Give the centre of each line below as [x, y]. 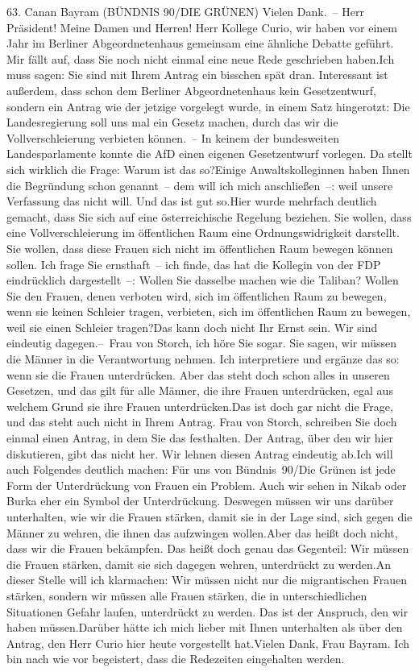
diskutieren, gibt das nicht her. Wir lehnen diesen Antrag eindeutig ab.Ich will [200, 453]
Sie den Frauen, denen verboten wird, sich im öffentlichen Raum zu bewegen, [197, 295]
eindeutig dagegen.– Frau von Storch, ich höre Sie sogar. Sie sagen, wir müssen [202, 343]
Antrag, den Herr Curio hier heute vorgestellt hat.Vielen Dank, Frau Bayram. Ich [208, 643]
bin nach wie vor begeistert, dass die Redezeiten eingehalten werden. [176, 659]
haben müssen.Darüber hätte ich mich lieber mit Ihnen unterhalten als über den [205, 627]
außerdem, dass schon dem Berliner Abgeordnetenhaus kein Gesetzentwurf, [191, 90]
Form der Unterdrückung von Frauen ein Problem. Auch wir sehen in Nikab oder [207, 485]
